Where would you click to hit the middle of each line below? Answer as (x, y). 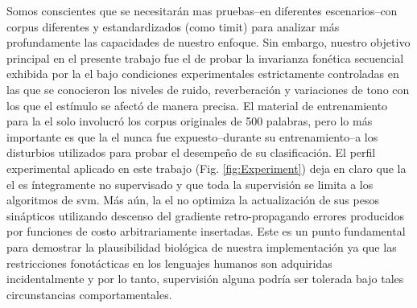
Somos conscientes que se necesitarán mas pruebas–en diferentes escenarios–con (202, 10)
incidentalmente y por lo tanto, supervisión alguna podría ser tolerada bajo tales (205, 279)
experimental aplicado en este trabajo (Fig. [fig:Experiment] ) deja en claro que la (206, 168)
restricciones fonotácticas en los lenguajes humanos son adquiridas (169, 263)
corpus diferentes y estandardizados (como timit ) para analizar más (173, 26)
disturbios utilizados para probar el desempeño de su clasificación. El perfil (191, 152)
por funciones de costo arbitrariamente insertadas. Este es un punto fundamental (206, 231)
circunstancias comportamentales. (89, 294)
